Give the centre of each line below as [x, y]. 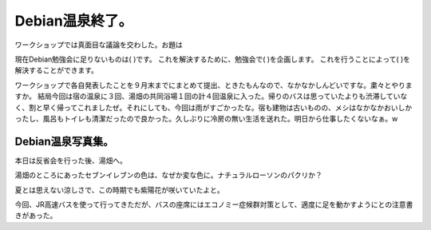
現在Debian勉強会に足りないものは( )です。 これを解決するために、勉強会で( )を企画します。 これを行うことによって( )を [213, 59]
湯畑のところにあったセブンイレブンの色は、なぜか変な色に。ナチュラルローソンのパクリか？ [168, 175]
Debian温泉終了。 [74, 21]
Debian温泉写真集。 [64, 141]
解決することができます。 [57, 70]
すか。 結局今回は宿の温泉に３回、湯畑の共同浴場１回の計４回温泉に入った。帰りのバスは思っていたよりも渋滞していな [211, 97]
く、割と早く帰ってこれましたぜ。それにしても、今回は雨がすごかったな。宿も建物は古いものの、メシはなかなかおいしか [214, 107]
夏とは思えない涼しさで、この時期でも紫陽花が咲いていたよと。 [120, 190]
